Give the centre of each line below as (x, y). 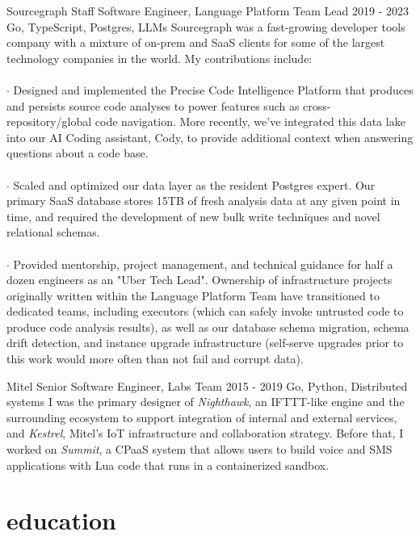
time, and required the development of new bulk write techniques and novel (193, 216)
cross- (317, 105)
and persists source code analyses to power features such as (153, 105)
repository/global (49, 121)
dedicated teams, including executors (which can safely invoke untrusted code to (205, 311)
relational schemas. (53, 232)
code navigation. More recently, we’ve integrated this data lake (250, 121)
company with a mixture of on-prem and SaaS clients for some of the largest (196, 42)
